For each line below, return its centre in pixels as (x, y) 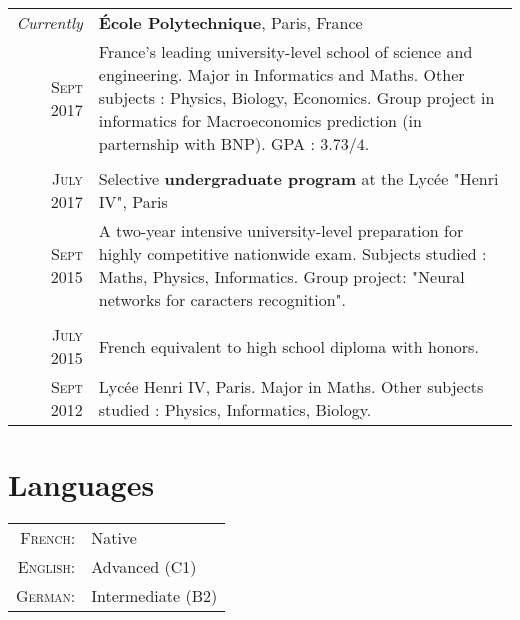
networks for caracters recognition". (222, 299)
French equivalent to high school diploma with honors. (288, 346)
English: (46, 567)
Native (114, 538)
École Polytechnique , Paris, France (230, 22)
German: (46, 596)
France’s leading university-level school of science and (285, 51)
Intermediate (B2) (154, 596)
